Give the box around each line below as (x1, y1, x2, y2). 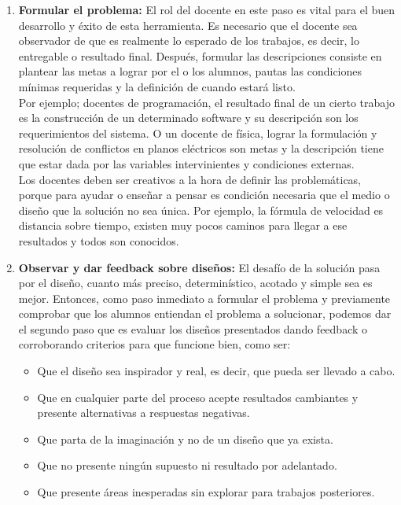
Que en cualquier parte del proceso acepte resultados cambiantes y (37, 389, 359, 405)
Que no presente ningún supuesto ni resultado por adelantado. (37, 457, 337, 474)
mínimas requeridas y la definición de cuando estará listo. (18, 78, 296, 94)
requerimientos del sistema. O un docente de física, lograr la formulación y (18, 124, 377, 141)
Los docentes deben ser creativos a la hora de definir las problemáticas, (18, 171, 361, 187)
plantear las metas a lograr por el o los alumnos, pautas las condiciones (18, 63, 362, 79)
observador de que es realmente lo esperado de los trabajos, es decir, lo (18, 32, 359, 49)
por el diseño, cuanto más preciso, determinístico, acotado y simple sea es (18, 275, 373, 291)
